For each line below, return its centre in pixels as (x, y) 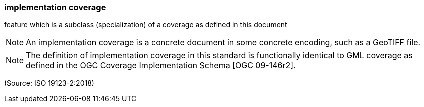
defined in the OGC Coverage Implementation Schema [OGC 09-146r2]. (161, 66)
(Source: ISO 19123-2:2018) (49, 83)
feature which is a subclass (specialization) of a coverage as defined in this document (146, 25)
